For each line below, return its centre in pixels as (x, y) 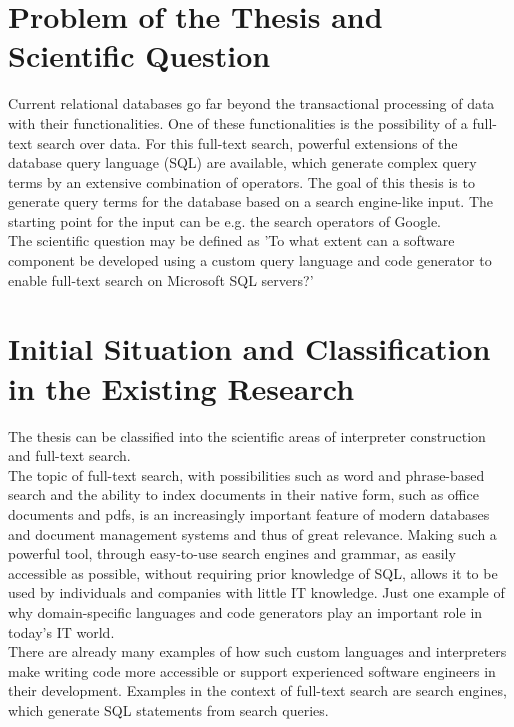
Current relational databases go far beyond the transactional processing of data (251, 103)
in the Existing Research (181, 387)
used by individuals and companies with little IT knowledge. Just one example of (256, 592)
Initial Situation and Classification (249, 348)
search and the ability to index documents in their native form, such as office (243, 494)
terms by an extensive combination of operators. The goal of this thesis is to (241, 181)
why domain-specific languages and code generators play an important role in (245, 611)
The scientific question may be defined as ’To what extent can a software (231, 240)
